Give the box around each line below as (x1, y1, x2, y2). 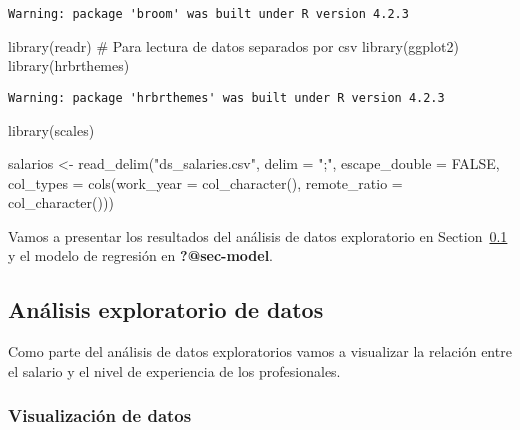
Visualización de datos (8, 403, 192, 428)
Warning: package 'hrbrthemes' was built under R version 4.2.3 (8, 90, 445, 105)
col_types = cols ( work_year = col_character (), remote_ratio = (8, 172, 403, 193)
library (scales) (8, 119, 95, 140)
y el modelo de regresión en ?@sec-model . (8, 245, 274, 266)
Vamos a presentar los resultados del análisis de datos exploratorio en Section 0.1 (8, 225, 508, 246)
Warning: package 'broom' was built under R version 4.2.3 (8, 7, 409, 21)
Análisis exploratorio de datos (8, 294, 324, 325)
